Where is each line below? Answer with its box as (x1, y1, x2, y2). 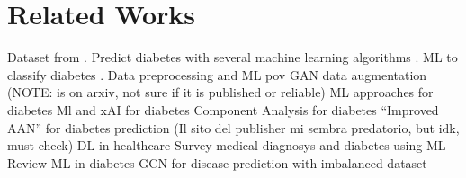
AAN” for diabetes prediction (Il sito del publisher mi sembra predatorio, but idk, (7, 118, 460, 137)
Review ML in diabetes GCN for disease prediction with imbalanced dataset (7, 153, 427, 172)
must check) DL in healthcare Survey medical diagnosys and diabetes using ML (7, 136, 446, 155)
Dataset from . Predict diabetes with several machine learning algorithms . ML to (7, 48, 458, 67)
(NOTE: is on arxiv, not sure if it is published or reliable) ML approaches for (7, 83, 434, 102)
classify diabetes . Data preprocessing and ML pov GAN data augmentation (7, 65, 427, 84)
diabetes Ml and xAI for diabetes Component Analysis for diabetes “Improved (7, 100, 439, 119)
